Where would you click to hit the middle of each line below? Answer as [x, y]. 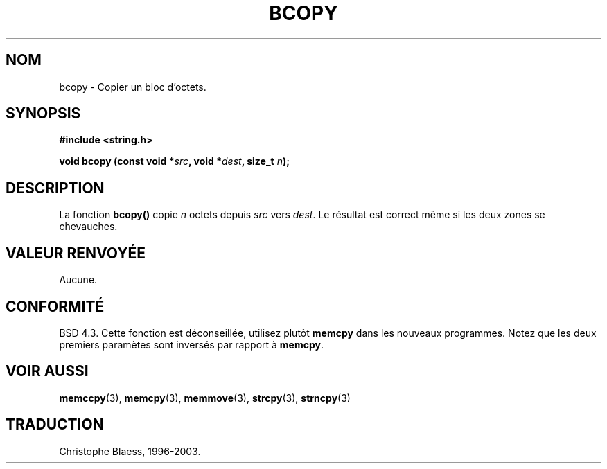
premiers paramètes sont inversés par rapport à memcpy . [192, 344]
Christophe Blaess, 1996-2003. [130, 451]
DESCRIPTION [55, 188]
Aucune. [78, 280]
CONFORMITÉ [55, 306]
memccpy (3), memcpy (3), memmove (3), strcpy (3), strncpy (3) [205, 398]
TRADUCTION [55, 425]
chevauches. [88, 227]
